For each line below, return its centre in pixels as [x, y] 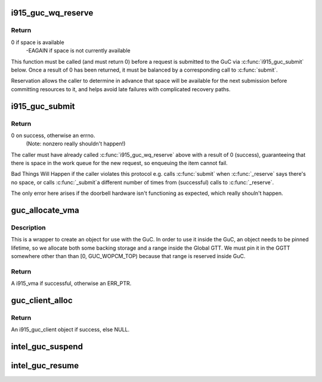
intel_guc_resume [45, 366]
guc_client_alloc [42, 301]
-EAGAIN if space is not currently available [78, 51]
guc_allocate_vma [45, 211]
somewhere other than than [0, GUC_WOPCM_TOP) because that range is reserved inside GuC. [128, 256]
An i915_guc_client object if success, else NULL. [70, 330]
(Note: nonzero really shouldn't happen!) [76, 144]
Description [28, 228]
